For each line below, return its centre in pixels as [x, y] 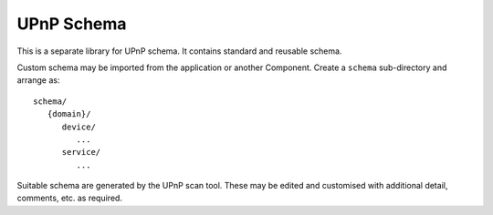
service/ [81, 152]
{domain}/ [69, 114]
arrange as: [38, 80]
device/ [79, 127]
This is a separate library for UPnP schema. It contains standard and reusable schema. [179, 51]
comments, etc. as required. [70, 198]
